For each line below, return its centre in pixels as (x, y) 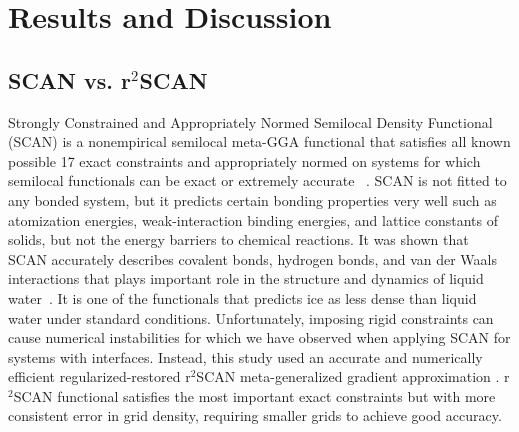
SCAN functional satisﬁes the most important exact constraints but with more (254, 395)
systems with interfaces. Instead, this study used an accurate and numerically (245, 356)
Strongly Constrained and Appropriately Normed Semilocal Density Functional (250, 121)
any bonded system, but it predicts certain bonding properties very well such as (252, 199)
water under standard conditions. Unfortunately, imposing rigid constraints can (251, 317)
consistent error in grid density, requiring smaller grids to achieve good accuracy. (255, 415)
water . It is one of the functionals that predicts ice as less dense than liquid (242, 297)
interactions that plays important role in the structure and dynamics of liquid (246, 278)
